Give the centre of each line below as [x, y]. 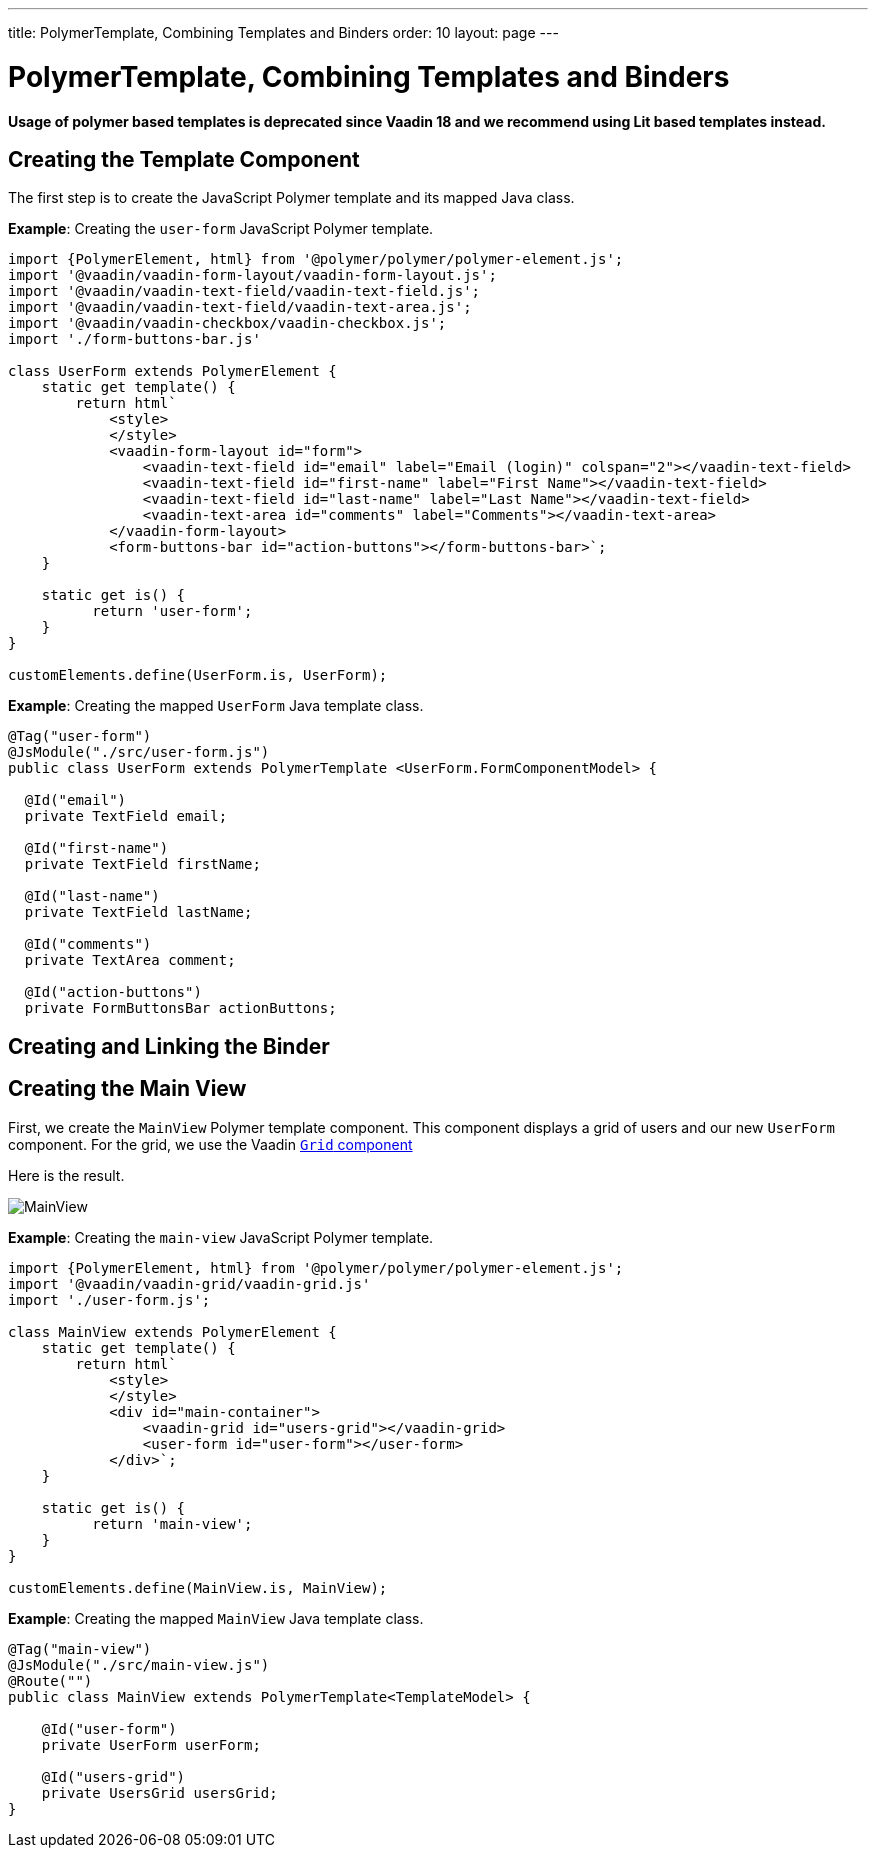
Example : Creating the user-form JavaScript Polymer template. [221, 229]
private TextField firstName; [142, 864]
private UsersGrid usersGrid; [159, 1792]
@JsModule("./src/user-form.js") [139, 752]
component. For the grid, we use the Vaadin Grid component [210, 1144]
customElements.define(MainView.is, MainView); [198, 1587]
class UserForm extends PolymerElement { [172, 371]
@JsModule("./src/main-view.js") [139, 1664]
